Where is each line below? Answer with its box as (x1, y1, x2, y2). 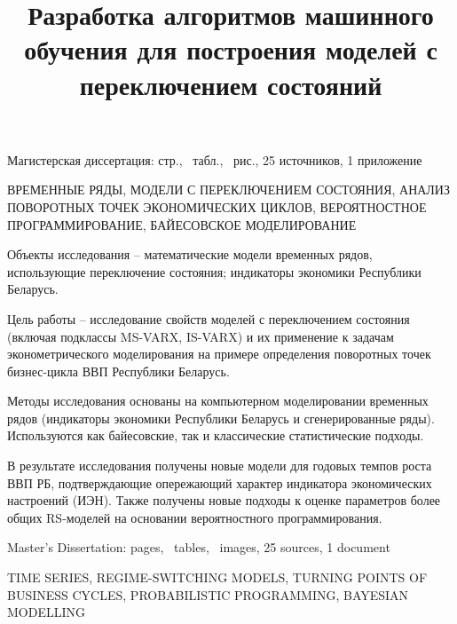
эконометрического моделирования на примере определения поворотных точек (7, 344, 431, 363)
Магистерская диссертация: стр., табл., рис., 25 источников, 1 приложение (7, 150, 422, 169)
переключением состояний (79, 66, 382, 102)
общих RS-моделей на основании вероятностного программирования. (7, 508, 382, 526)
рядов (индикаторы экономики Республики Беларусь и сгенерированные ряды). (7, 408, 435, 427)
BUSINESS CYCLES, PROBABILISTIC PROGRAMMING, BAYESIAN (7, 585, 409, 604)
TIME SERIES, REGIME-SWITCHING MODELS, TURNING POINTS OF (7, 568, 428, 587)
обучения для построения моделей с (24, 31, 437, 67)
